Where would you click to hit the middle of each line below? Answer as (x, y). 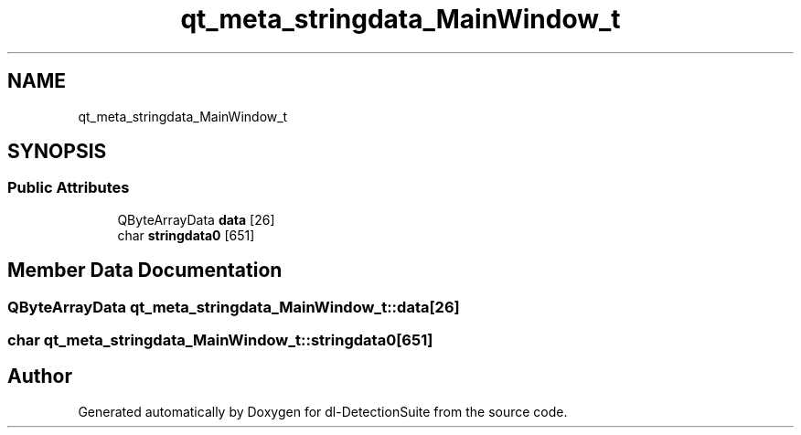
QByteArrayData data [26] (196, 219)
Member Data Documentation (145, 271)
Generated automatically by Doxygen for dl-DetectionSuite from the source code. (323, 411)
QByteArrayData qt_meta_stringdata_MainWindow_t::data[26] (234, 307)
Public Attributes (69, 188)
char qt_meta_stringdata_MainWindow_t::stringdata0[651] (220, 340)
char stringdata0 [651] (186, 235)
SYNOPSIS (57, 152)
